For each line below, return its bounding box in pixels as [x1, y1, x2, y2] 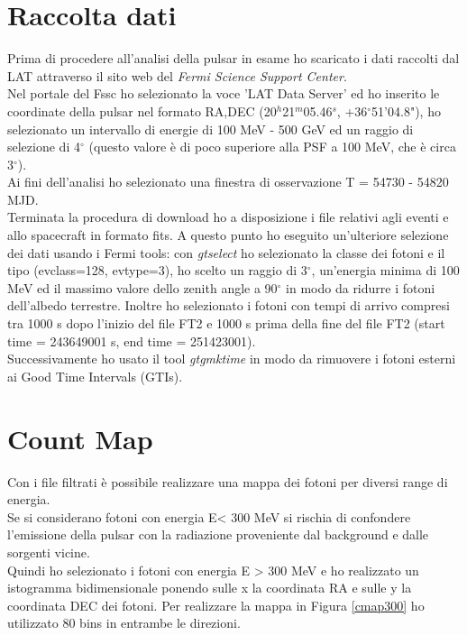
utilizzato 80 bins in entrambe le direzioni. [7, 613, 241, 632]
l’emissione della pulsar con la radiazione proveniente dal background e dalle [7, 525, 429, 544]
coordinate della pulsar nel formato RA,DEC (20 [7, 101, 277, 120]
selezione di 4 [7, 137, 80, 156]
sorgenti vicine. [7, 542, 90, 561]
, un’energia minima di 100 [311, 261, 460, 280]
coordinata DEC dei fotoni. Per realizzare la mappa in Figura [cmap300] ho [7, 595, 425, 614]
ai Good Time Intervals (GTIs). [7, 366, 183, 385]
